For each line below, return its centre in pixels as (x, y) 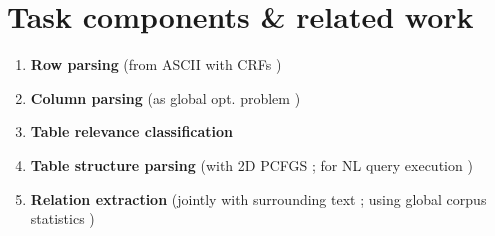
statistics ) (62, 218)
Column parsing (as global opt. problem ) (165, 97)
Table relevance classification (132, 131)
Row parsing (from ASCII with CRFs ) (156, 64)
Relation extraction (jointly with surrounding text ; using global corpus (258, 198)
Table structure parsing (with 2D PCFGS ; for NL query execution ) (251, 164)
